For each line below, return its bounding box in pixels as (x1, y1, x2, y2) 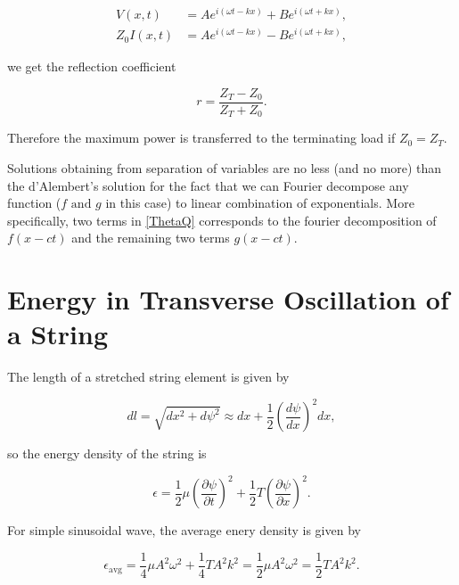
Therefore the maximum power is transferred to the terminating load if (7, 128, 396, 147)
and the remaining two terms (71, 228, 230, 247)
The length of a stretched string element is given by (7, 367, 290, 386)
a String (7, 316, 108, 352)
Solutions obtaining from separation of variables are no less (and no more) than (7, 158, 442, 177)
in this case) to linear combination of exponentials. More (105, 194, 414, 212)
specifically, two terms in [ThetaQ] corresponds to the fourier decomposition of (7, 210, 437, 229)
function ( (7, 194, 61, 212)
